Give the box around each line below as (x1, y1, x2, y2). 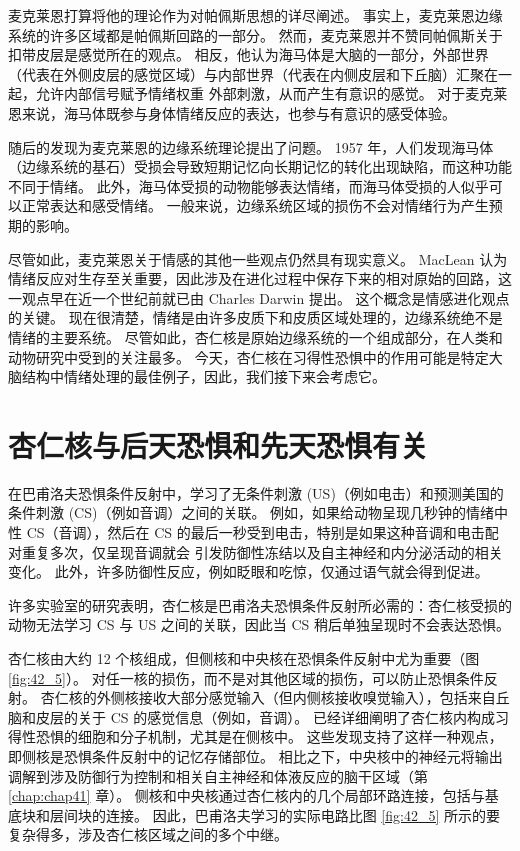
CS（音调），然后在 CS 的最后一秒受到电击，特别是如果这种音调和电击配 (26, 522, 499, 542)
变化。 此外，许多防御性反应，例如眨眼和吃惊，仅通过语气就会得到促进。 (8, 561, 489, 582)
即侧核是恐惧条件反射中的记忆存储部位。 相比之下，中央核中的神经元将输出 (8, 745, 503, 766)
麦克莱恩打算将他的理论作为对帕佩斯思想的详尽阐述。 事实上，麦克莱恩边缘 (8, 5, 503, 25)
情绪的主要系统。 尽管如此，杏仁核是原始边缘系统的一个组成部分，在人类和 (8, 326, 503, 347)
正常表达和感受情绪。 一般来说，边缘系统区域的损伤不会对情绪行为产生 (21, 195, 489, 216)
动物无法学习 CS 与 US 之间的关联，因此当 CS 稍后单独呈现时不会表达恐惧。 (8, 614, 511, 635)
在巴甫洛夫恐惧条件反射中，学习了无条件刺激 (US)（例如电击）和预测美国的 (8, 482, 504, 503)
